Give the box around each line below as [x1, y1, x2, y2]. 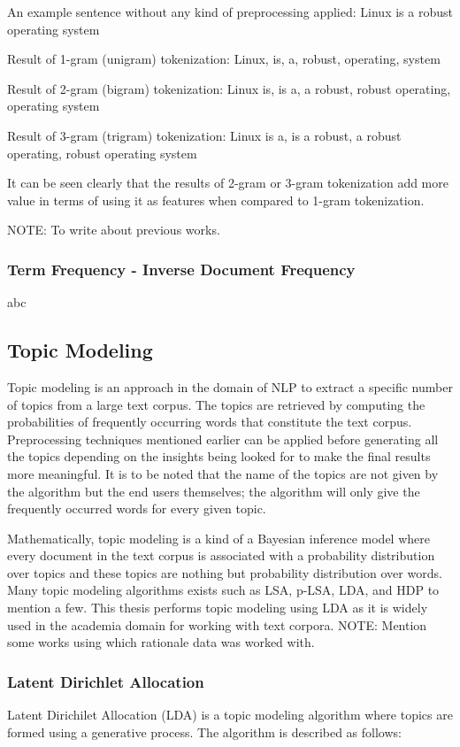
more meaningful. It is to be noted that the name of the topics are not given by [7, 464, 439, 482]
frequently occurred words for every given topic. [7, 499, 266, 518]
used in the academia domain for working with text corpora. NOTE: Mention [7, 615, 427, 634]
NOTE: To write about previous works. [7, 220, 220, 239]
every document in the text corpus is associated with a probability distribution [7, 546, 435, 565]
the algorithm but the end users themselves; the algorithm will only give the [7, 481, 420, 500]
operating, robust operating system [7, 143, 197, 162]
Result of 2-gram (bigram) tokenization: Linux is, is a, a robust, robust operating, [7, 79, 451, 97]
